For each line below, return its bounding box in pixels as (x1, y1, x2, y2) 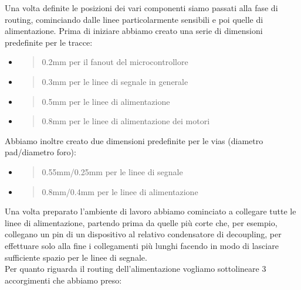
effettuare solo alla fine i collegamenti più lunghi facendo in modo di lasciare (5, 239, 279, 251)
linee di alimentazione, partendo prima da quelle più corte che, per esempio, (5, 216, 278, 228)
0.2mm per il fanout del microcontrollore (42, 56, 188, 68)
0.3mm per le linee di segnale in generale (42, 75, 188, 87)
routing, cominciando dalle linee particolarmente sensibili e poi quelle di (5, 13, 263, 25)
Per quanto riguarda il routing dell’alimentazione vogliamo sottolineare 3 (5, 262, 266, 275)
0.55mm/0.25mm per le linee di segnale (42, 165, 183, 178)
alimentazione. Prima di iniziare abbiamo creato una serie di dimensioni (5, 25, 263, 37)
